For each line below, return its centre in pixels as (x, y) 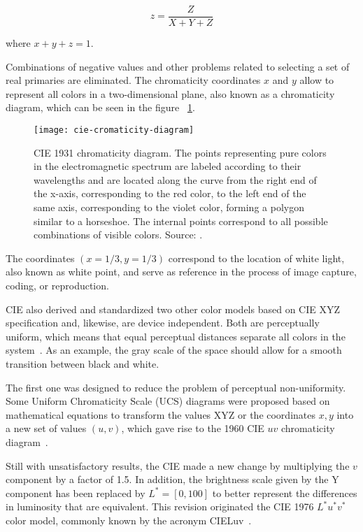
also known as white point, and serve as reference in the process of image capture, (181, 272)
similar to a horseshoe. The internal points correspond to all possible (181, 221)
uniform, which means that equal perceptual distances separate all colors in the (176, 336)
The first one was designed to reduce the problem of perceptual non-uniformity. (176, 387)
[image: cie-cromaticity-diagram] (114, 130)
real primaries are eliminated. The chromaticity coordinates (133, 80)
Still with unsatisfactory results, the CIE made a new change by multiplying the (178, 465)
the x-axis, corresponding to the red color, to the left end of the (170, 193)
